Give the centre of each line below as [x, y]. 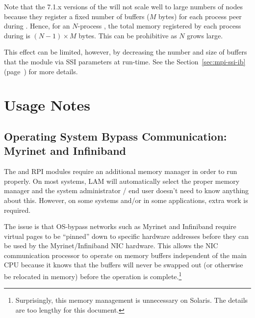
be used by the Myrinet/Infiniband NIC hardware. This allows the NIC [111, 246]
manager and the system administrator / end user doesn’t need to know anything [127, 190]
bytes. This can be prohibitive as [128, 35]
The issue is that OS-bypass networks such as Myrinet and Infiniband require [120, 226]
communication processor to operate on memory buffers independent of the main [126, 255]
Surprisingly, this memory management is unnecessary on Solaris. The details [132, 300]
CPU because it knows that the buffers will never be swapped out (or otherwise [124, 265]
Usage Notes [47, 105]
